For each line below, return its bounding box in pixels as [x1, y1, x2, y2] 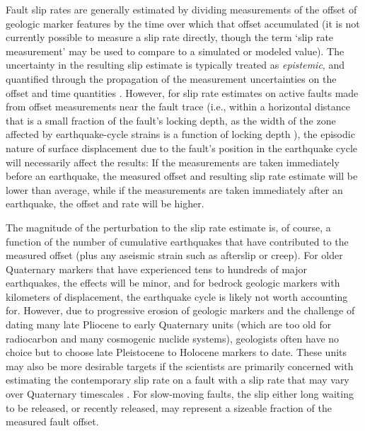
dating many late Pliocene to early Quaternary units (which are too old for [6, 317, 332, 332]
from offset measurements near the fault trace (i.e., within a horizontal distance [6, 99, 350, 114]
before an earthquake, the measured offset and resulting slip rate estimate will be [6, 168, 358, 183]
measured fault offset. [6, 414, 99, 429]
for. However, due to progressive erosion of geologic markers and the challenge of [6, 303, 355, 318]
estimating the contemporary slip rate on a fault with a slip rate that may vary [6, 372, 349, 387]
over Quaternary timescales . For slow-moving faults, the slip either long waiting [6, 386, 354, 401]
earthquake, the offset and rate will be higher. [6, 196, 204, 211]
